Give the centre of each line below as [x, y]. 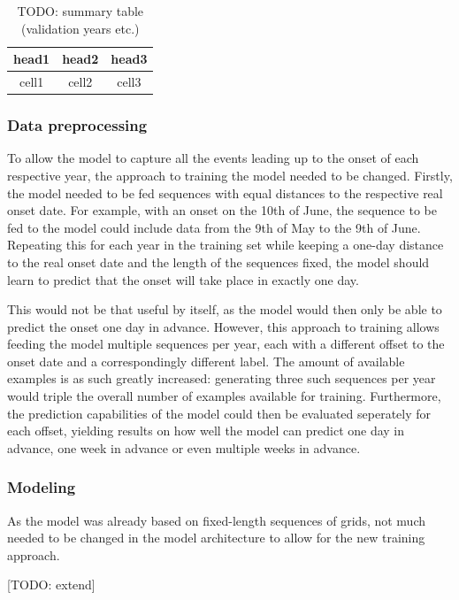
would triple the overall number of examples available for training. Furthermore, [224, 396]
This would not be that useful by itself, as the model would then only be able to [225, 309]
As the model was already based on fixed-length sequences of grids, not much [217, 520]
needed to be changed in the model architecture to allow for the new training [216, 538]
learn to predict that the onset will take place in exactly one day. [183, 279]
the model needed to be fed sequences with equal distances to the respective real [225, 192]
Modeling [42, 487]
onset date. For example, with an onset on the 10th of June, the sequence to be [222, 210]
